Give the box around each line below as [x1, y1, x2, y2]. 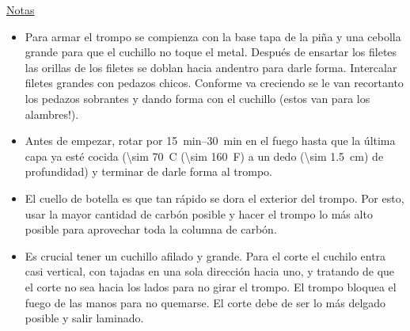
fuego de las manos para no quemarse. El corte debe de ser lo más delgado [25, 294, 386, 310]
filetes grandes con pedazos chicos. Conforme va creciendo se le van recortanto [25, 74, 404, 91]
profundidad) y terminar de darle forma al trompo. [25, 163, 272, 180]
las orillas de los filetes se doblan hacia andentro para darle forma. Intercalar [25, 59, 397, 75]
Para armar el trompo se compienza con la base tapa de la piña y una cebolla [25, 28, 401, 44]
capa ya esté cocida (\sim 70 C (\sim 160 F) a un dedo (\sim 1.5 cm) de [25, 147, 384, 164]
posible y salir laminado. [25, 310, 144, 326]
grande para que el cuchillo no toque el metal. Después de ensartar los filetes [25, 44, 397, 60]
